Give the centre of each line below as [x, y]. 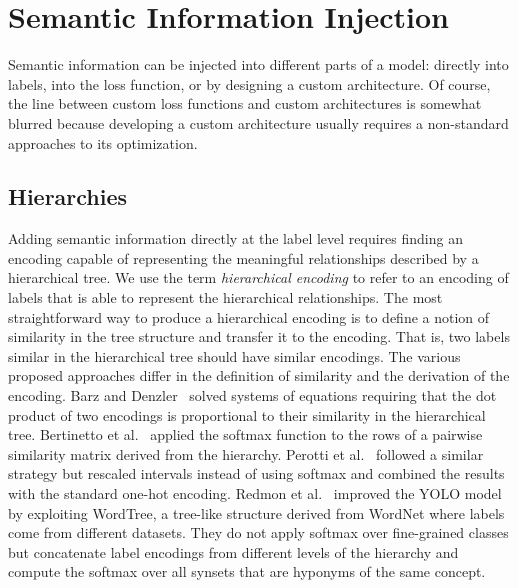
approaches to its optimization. [103, 142]
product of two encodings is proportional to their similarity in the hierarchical [247, 414]
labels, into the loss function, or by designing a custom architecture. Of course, [249, 83]
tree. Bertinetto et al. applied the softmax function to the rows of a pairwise [245, 434]
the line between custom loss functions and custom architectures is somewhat [245, 103]
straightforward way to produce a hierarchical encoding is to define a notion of [249, 316]
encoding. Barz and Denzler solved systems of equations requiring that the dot [252, 395]
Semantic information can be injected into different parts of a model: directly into [258, 64]
